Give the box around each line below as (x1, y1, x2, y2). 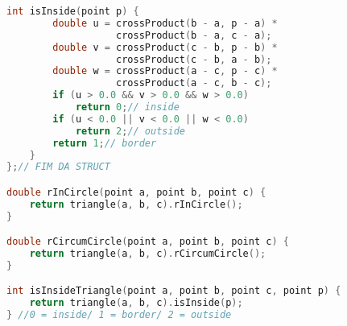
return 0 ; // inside (75, 101, 180, 113)
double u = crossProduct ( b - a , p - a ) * (52, 17, 278, 29)
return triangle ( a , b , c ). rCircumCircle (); (29, 248, 266, 260)
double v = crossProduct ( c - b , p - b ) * (52, 41, 278, 53)
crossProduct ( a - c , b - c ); (116, 77, 272, 89)
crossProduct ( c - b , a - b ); (116, 53, 272, 65)
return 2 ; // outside (75, 125, 185, 137)
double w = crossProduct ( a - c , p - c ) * (52, 65, 278, 77)
